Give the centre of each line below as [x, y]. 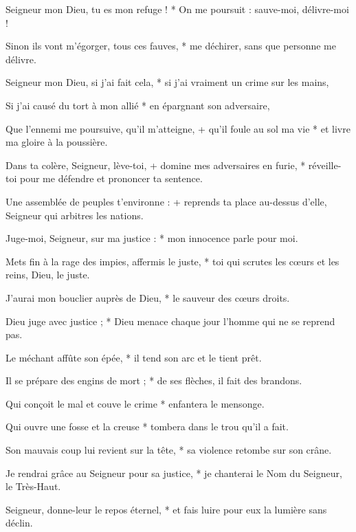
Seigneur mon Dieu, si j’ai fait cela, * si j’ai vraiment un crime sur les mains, [167, 82]
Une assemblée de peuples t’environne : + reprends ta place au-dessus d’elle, [166, 201]
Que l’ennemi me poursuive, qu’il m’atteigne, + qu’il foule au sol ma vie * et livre [178, 128]
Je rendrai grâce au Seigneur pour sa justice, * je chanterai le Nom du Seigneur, [174, 473]
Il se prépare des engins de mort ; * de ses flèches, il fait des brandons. [154, 380]
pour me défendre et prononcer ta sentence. [111, 178]
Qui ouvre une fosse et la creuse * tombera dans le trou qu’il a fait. [147, 426]
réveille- [325, 165]
